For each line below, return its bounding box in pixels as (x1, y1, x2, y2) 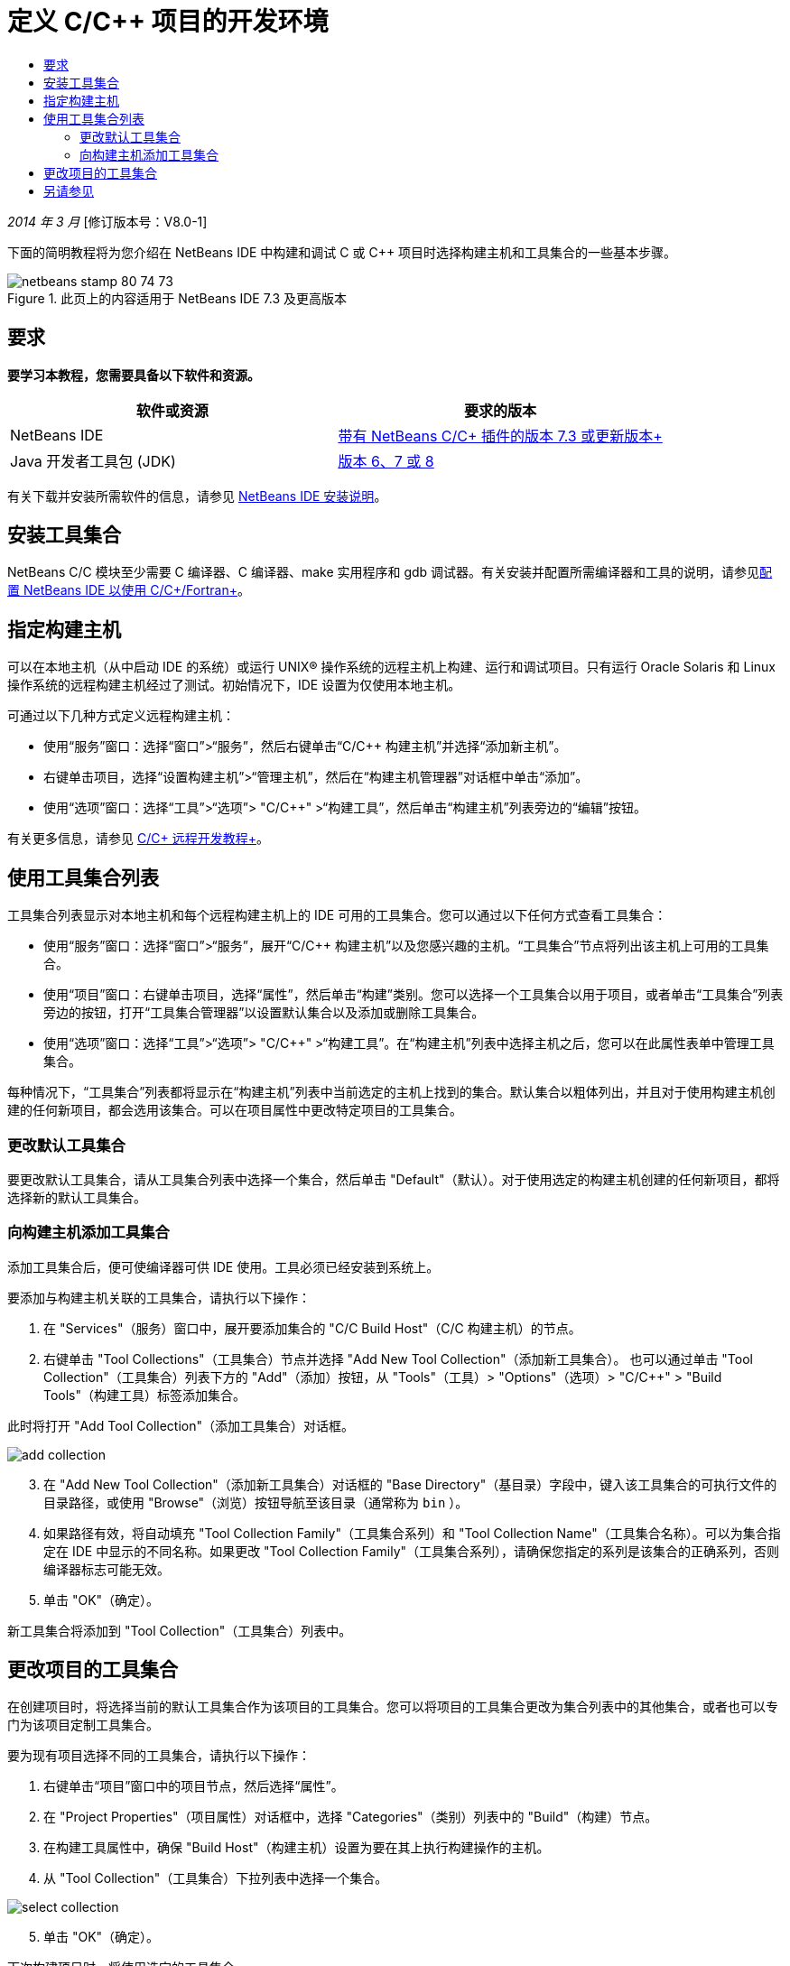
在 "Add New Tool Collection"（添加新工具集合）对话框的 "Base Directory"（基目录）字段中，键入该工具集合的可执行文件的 (43, 1476, 777, 1492)
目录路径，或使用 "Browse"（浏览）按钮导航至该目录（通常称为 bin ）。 (43, 1494, 469, 1510)
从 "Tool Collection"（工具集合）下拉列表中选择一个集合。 (43, 1870, 388, 1887)
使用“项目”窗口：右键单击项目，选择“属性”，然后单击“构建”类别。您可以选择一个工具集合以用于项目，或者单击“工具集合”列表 (43, 987, 784, 1003)
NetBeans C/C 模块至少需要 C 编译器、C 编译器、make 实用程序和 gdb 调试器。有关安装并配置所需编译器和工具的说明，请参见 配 (7, 564, 773, 580)
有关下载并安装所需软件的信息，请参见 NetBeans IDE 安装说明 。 (7, 487, 387, 504)
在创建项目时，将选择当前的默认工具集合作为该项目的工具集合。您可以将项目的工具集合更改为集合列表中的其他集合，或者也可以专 (7, 1699, 778, 1715)
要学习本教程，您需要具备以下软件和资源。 (7, 366, 260, 383)
